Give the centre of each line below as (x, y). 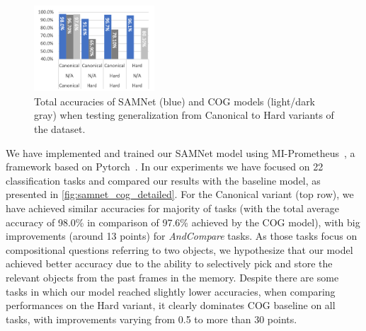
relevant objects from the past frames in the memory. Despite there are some (172, 278)
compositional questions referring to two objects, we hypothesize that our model (179, 249)
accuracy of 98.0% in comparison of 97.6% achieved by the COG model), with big (183, 222)
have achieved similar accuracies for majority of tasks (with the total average (173, 208)
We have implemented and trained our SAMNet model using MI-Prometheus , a (181, 152)
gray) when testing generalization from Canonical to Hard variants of (184, 115)
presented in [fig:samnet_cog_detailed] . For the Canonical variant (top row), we (180, 194)
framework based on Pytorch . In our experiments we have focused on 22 (165, 167)
